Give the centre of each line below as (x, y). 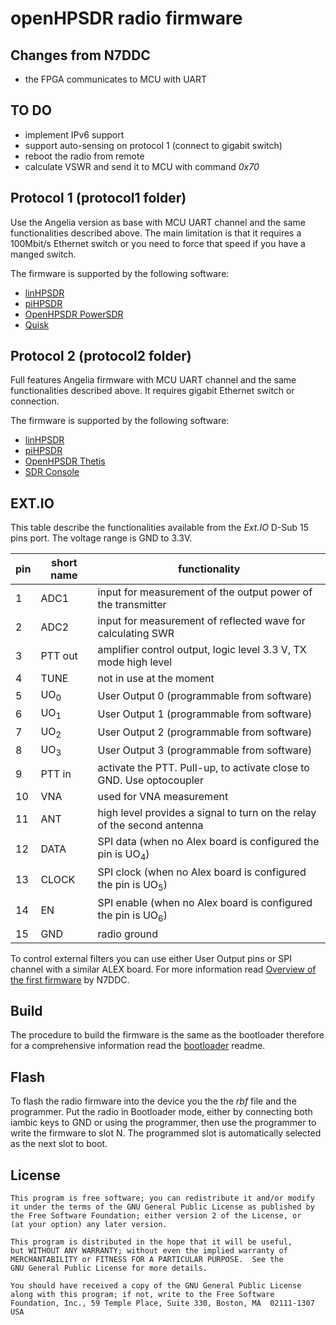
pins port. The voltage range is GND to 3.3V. (101, 538)
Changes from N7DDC (80, 55)
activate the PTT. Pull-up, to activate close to (203, 767)
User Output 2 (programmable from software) (205, 732)
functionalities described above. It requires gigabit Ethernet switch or (152, 391)
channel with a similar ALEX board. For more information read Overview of (163, 969)
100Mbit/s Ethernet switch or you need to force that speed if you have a (158, 243)
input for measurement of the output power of (205, 592)
